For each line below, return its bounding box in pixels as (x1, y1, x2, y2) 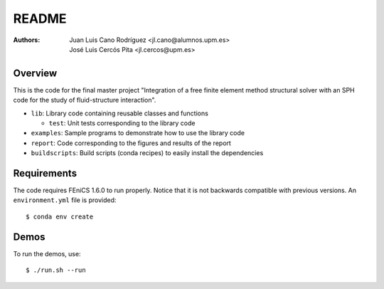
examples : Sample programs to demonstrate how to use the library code (31, 129, 245, 137)
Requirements (13, 167, 78, 179)
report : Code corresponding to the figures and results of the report (31, 139, 231, 147)
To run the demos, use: (13, 249, 81, 258)
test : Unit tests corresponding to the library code (48, 119, 196, 127)
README (13, 11, 67, 26)
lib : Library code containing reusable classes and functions (31, 109, 209, 117)
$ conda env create (26, 212, 94, 221)
